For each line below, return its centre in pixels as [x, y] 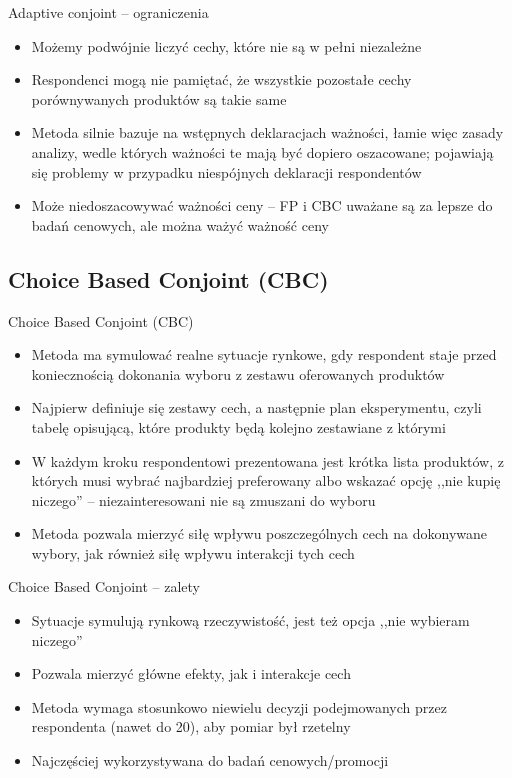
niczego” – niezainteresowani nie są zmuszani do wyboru [203, 499]
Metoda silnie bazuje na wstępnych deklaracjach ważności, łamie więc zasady [267, 132]
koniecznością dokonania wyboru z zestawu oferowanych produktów [238, 373]
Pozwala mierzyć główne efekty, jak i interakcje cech [191, 673]
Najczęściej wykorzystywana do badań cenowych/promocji [210, 760]
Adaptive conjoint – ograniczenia [108, 12]
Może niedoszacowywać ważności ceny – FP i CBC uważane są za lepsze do [262, 205]
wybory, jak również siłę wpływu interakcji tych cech [193, 552]
